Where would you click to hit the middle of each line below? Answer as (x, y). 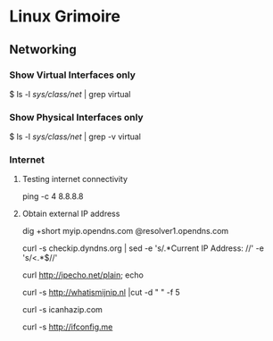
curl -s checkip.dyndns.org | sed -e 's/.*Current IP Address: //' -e (143, 248)
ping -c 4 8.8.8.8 (53, 196)
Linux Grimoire (65, 17)
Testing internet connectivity (74, 179)
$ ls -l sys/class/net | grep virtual (70, 94)
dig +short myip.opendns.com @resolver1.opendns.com (125, 231)
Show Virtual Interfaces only (73, 75)
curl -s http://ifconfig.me (67, 327)
